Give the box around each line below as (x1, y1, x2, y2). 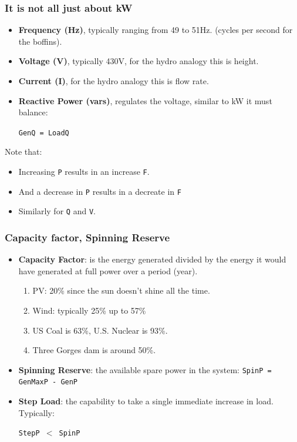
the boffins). (18, 35, 62, 47)
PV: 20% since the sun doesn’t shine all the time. (32, 284, 210, 297)
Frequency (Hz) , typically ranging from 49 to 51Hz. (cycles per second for (18, 24, 293, 36)
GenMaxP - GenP (18, 378, 78, 387)
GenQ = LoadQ (18, 128, 69, 137)
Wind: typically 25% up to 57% (32, 304, 146, 316)
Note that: (5, 145, 42, 158)
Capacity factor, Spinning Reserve (5, 230, 170, 244)
